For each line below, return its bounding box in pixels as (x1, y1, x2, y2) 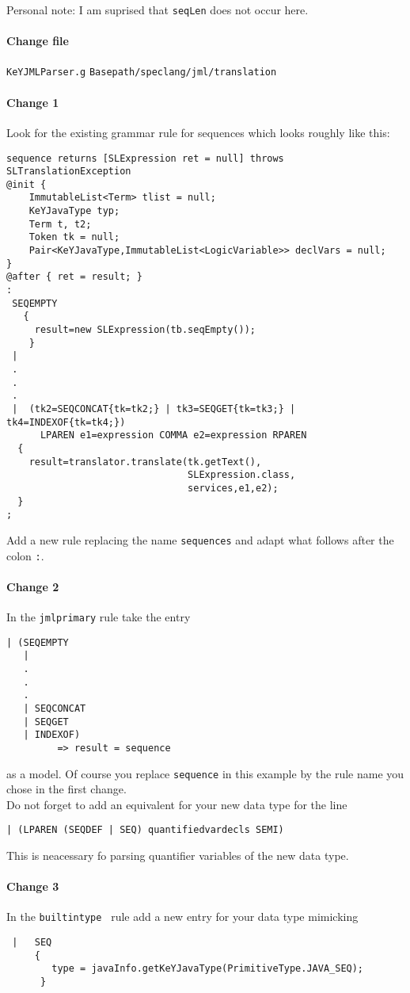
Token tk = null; (28, 231, 120, 243)
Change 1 (6, 94, 59, 110)
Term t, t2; (28, 218, 92, 230)
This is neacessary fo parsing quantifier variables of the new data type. (6, 847, 349, 864)
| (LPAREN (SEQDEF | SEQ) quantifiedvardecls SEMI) (6, 824, 284, 836)
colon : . (6, 547, 44, 563)
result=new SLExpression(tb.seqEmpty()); (34, 324, 256, 336)
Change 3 (6, 878, 59, 895)
